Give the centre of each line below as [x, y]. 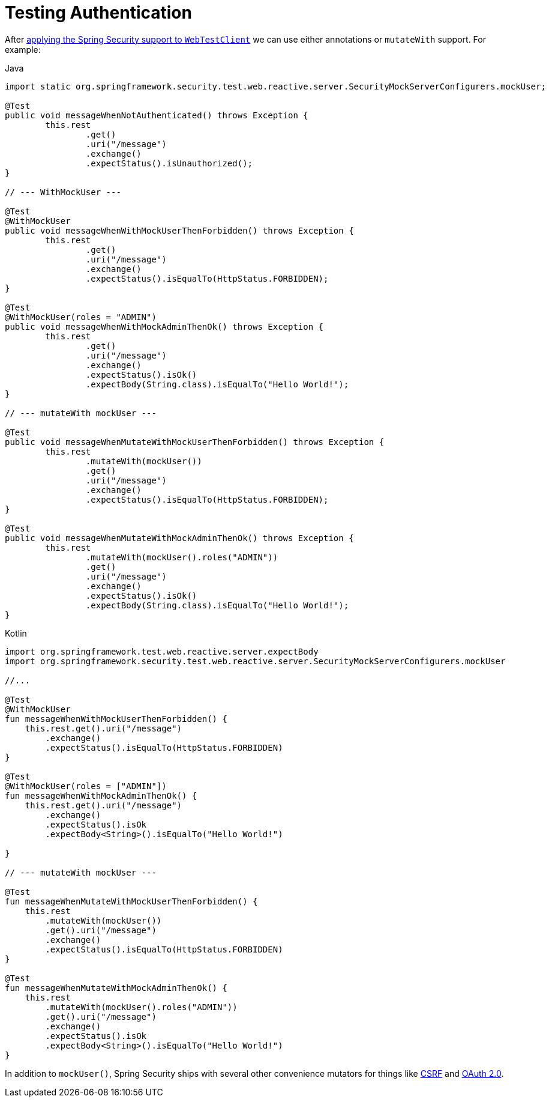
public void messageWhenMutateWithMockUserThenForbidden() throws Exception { [195, 442]
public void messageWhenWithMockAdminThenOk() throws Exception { [164, 326]
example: [23, 49]
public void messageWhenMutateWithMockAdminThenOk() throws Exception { [179, 538]
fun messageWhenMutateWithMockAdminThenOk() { [116, 988]
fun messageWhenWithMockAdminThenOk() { [101, 795]
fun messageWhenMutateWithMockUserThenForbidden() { [131, 901]
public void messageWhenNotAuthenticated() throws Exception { [157, 115]
